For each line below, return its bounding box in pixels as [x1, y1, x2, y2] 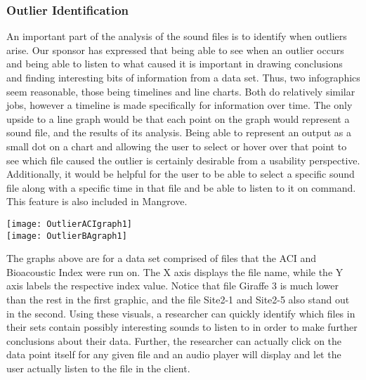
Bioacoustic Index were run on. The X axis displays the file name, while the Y [6, 264, 344, 279]
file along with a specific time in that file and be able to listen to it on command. [6, 180, 356, 195]
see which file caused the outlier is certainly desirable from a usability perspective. [6, 152, 360, 167]
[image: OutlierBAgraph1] [6, 230, 127, 241]
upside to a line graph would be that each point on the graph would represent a [6, 111, 350, 126]
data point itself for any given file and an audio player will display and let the [6, 347, 341, 362]
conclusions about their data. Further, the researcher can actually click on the [6, 333, 342, 348]
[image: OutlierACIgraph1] [6, 218, 132, 229]
